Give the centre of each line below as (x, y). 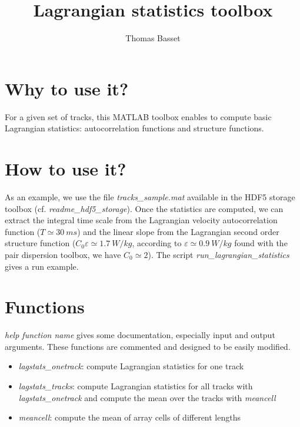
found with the (261, 243)
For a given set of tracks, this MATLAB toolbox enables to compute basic (138, 116)
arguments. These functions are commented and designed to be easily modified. (148, 346)
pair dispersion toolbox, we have (63, 254)
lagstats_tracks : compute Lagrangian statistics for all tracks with (136, 386)
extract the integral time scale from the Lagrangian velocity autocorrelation (141, 220)
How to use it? (66, 169)
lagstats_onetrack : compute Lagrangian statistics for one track (131, 366)
